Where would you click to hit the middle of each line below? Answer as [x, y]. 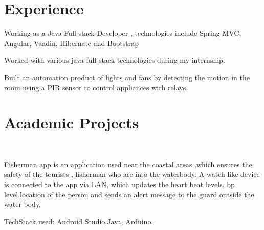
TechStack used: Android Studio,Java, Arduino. [79, 221]
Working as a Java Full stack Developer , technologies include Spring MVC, [123, 33]
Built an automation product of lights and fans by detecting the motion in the [127, 77]
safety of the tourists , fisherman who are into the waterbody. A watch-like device [132, 174]
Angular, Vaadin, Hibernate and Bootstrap [71, 43]
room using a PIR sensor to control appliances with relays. [96, 87]
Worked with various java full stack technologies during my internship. [115, 60]
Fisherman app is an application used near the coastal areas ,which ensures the [128, 164]
